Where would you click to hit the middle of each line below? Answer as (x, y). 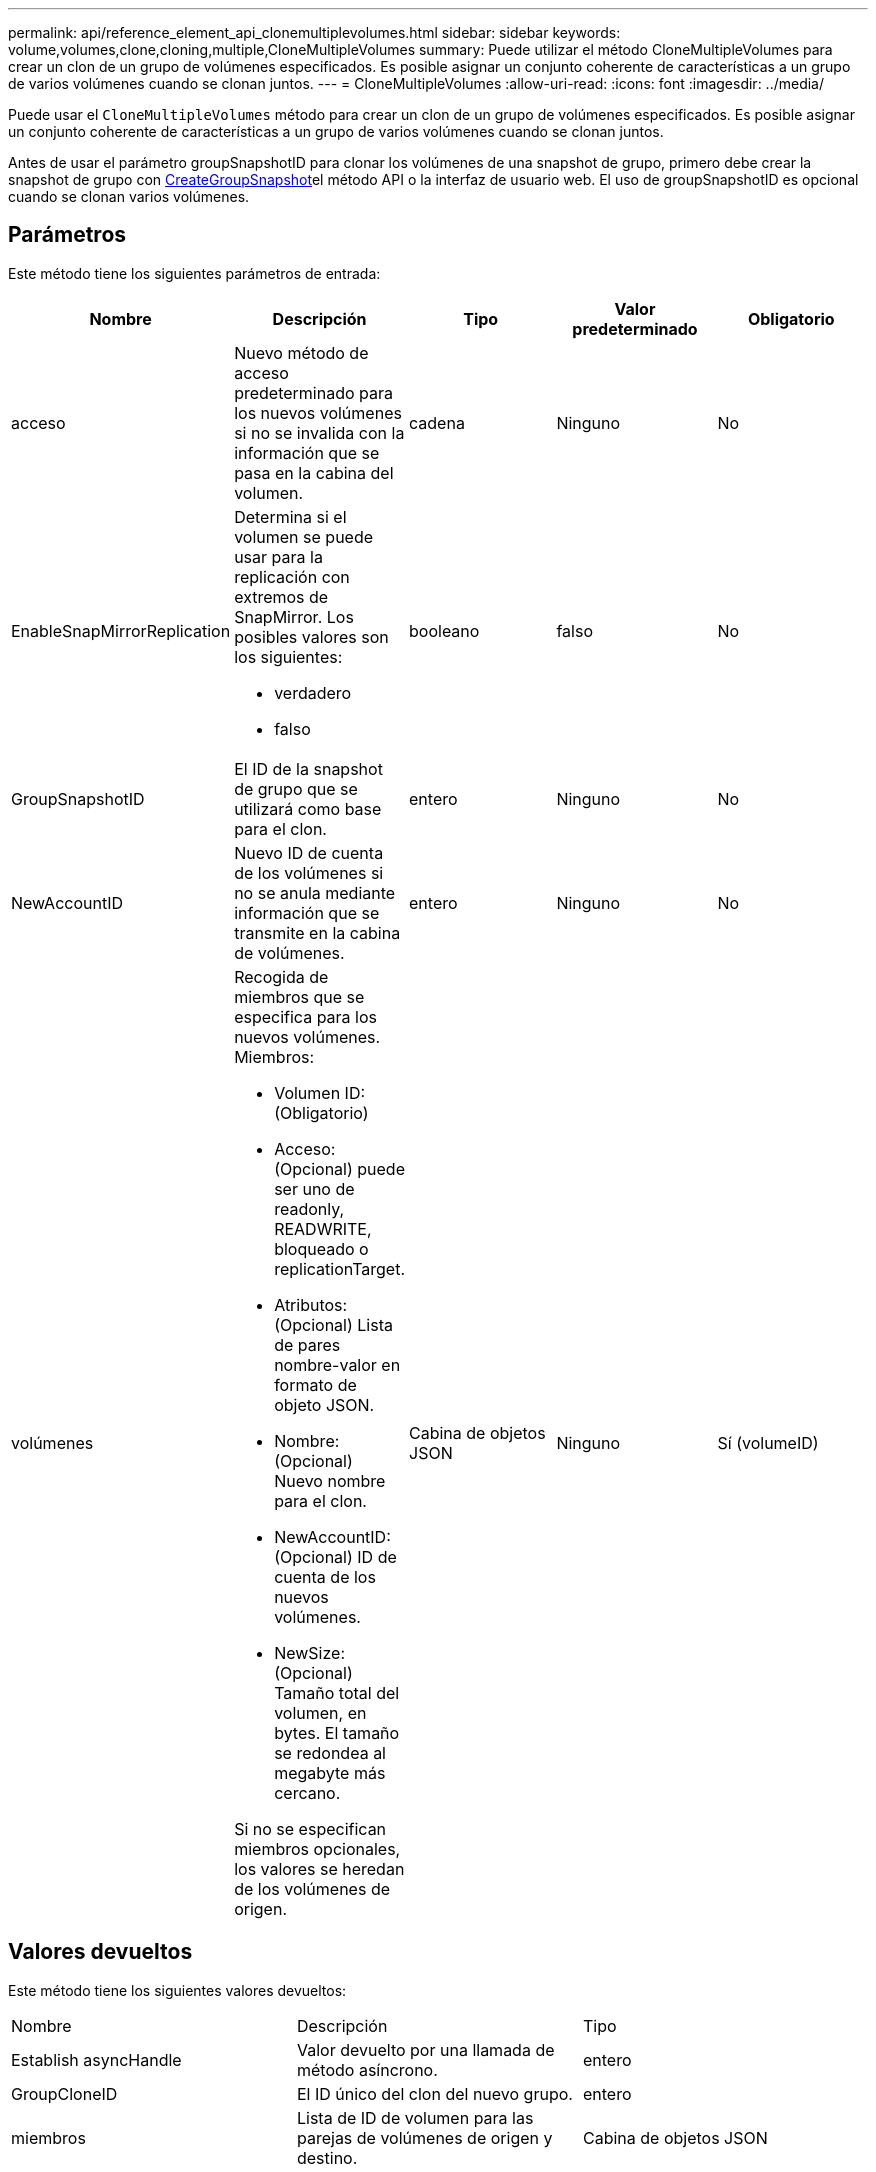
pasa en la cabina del (314, 472)
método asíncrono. (367, 2069)
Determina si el (290, 516)
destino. (327, 2157)
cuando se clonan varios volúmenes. (129, 196)
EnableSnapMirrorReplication (121, 630)
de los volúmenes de (312, 1888)
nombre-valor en (337, 1364)
